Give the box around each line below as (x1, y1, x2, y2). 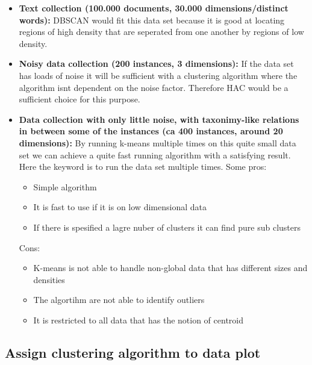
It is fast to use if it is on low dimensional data (33, 201, 207, 213)
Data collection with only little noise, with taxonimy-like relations (19, 113, 299, 125)
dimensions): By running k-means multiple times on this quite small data (19, 136, 296, 149)
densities (33, 273, 65, 285)
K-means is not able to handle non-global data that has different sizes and (33, 261, 308, 274)
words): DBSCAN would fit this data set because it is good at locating (19, 13, 285, 26)
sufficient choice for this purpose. (19, 93, 140, 105)
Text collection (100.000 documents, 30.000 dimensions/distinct (19, 2, 289, 14)
